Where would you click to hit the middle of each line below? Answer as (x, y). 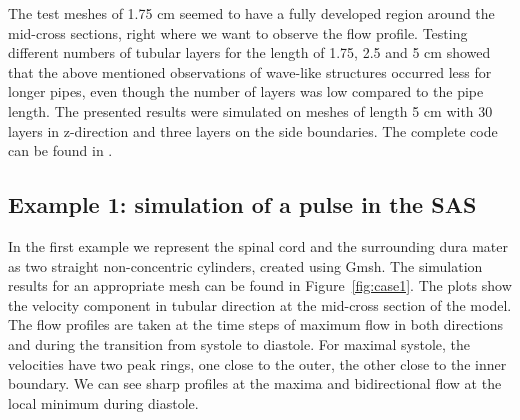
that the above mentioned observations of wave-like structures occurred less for (250, 71)
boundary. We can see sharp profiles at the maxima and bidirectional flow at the (255, 383)
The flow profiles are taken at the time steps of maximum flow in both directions (256, 324)
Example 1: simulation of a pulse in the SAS (242, 204)
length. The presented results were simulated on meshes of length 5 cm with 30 (250, 110)
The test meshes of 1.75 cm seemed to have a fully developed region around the (251, 13)
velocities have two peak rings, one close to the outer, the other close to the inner (257, 363)
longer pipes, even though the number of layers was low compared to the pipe (246, 91)
